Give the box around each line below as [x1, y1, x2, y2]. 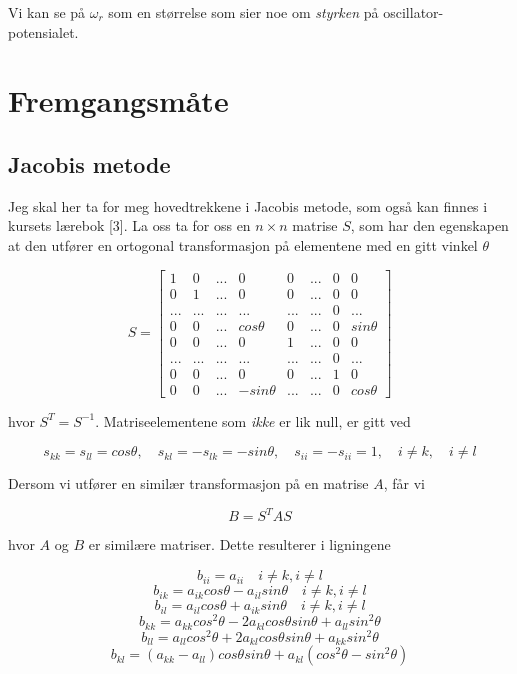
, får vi [383, 473, 426, 494]
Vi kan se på [8, 2, 86, 22]
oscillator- [383, 2, 444, 22]
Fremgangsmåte [8, 80, 229, 121]
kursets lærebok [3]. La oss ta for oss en [8, 215, 251, 236]
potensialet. [8, 21, 79, 42]
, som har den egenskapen [350, 215, 509, 236]
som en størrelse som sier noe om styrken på [108, 2, 379, 22]
